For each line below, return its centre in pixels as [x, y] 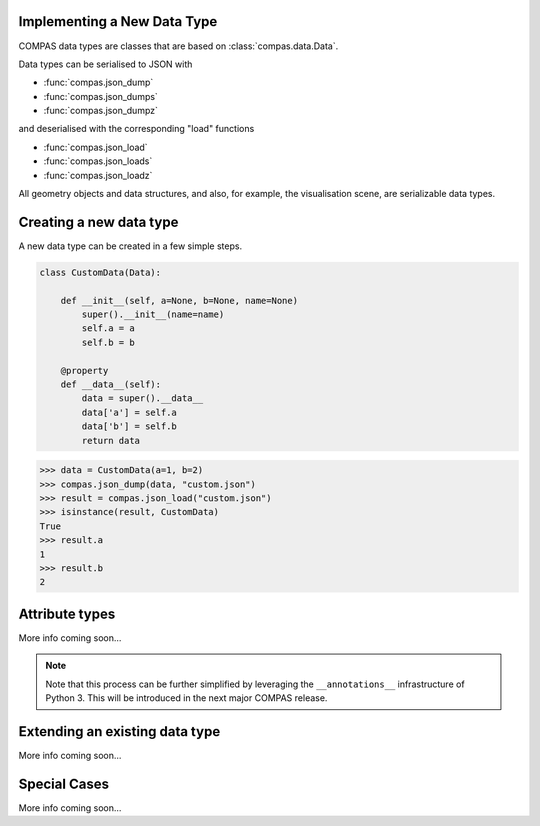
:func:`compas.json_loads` [98, 161]
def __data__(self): [111, 384]
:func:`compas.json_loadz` [98, 175]
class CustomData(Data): [100, 272]
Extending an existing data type [119, 731]
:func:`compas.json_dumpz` [101, 111]
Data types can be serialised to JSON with [105, 64]
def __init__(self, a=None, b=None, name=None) [179, 300]
